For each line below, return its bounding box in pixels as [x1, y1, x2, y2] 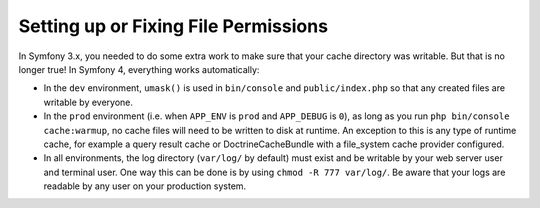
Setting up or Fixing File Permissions [18, 15, 329, 37]
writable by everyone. [43, 96, 134, 108]
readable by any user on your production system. [43, 180, 247, 192]
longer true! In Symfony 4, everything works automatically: [18, 63, 260, 75]
